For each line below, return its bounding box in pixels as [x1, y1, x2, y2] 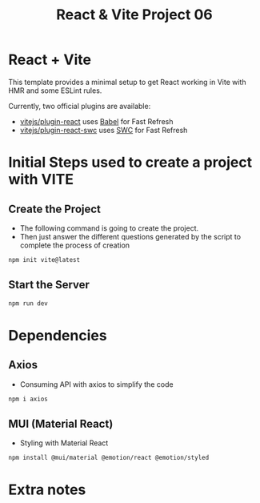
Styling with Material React [19, 438, 109, 448]
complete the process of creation [19, 240, 130, 250]
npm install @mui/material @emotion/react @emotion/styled [8, 454, 210, 462]
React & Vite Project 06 [55, 6, 214, 24]
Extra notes [8, 481, 86, 499]
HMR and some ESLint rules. [8, 86, 102, 95]
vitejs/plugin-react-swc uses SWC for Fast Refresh [19, 125, 188, 135]
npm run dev [8, 299, 48, 308]
